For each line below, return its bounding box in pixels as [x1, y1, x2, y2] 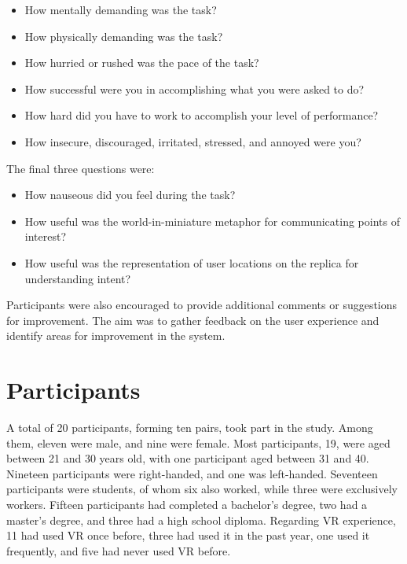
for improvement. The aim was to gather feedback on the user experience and [6, 311, 379, 328]
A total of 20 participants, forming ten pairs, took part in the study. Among [6, 419, 373, 436]
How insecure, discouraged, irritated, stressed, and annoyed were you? [24, 133, 361, 149]
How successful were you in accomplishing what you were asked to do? [24, 80, 365, 97]
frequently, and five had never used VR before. [6, 542, 231, 558]
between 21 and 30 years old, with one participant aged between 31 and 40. [6, 450, 369, 466]
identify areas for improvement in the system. [6, 327, 225, 344]
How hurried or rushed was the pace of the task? [24, 54, 259, 71]
